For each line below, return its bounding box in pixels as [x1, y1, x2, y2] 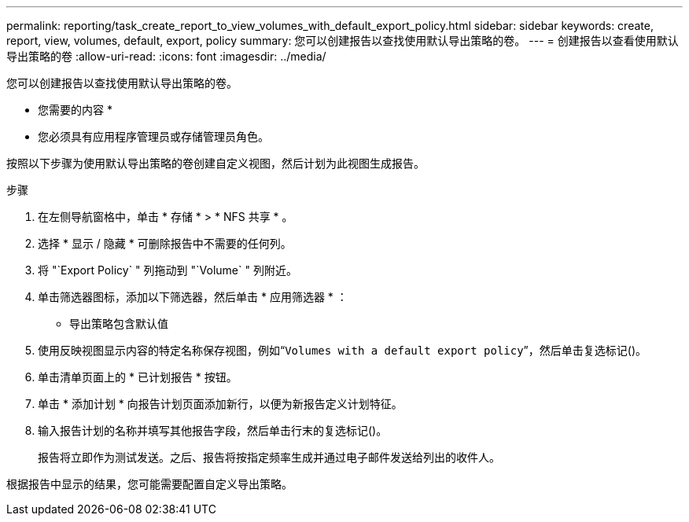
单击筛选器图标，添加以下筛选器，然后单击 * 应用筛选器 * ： [38, 290, 348, 303]
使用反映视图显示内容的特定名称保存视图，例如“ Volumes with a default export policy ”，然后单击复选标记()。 [38, 344, 647, 357]
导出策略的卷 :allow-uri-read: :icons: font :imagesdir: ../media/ [6, 50, 326, 63]
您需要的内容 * [38, 103, 112, 116]
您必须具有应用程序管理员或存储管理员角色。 [38, 130, 269, 143]
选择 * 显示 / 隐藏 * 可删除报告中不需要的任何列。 [38, 237, 292, 250]
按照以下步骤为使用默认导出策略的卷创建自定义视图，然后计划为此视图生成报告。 [6, 156, 425, 170]
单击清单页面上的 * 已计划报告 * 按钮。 [38, 370, 238, 384]
